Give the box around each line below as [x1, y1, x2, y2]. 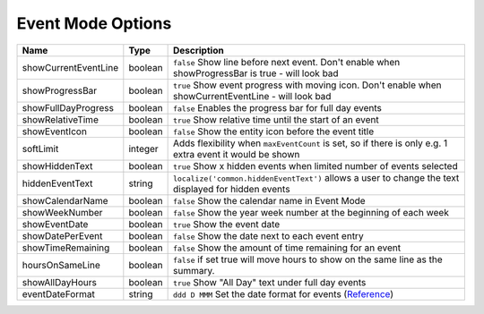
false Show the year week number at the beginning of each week [172, 206, 450, 218]
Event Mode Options [16, 13, 172, 33]
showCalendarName [22, 194, 108, 207]
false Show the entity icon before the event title [172, 125, 375, 138]
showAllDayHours [22, 276, 98, 288]
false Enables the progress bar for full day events [172, 101, 383, 114]
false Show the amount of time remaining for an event [172, 242, 402, 254]
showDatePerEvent [22, 229, 103, 242]
